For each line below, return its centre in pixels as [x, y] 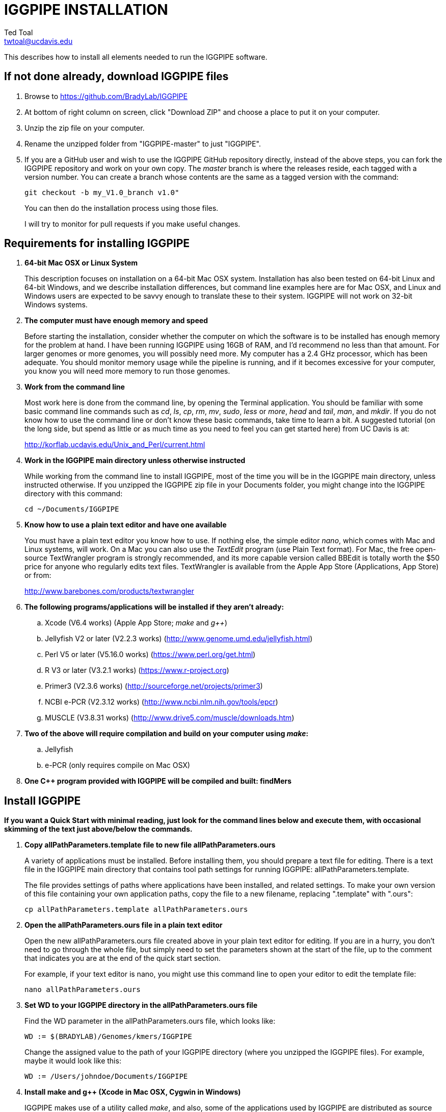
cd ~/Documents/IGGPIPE [72, 509]
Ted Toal [19, 32]
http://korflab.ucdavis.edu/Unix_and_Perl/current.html [115, 445]
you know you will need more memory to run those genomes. [127, 371]
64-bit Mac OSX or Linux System [81, 263]
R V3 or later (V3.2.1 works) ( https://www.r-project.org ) [137, 670]
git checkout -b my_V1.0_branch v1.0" [102, 192]
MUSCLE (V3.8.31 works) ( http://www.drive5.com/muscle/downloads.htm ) [170, 718]
